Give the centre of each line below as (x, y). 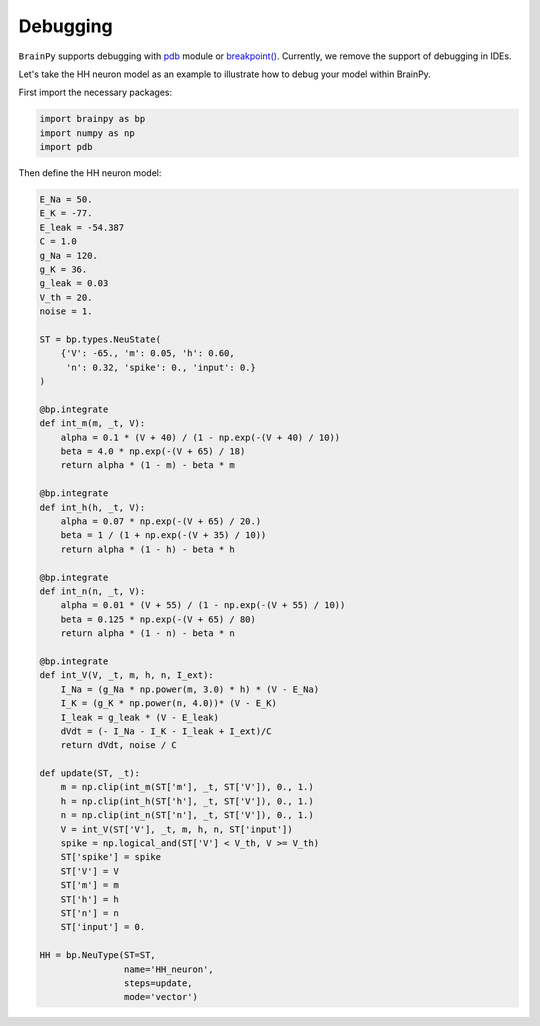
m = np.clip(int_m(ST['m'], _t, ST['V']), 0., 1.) (187, 787)
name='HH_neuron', (168, 969)
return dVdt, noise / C (118, 745)
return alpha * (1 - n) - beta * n (147, 633)
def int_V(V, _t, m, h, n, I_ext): (126, 675)
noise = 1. (66, 311)
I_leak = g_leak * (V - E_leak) (140, 717)
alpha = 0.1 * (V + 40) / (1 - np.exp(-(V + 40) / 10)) (200, 437)
